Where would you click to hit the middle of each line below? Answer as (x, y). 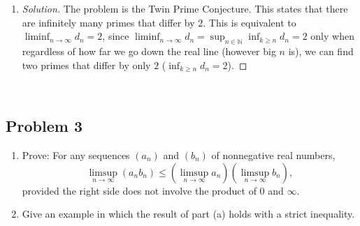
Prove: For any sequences (76, 155)
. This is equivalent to (250, 22)
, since (116, 36)
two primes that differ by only (86, 65)
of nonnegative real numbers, (273, 155)
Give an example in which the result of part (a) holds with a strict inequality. (188, 214)
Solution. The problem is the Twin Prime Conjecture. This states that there (185, 8)
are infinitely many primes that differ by (108, 22)
